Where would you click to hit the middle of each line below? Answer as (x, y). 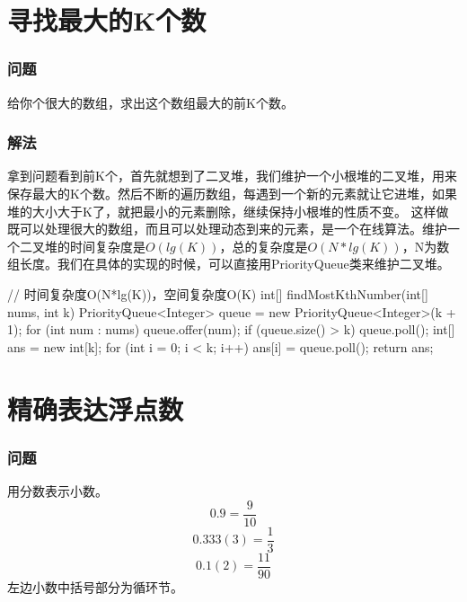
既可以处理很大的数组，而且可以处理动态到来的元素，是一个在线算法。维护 (227, 229)
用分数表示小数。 (57, 490)
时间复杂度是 (107, 246)
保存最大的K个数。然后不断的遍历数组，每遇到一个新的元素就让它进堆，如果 (232, 193)
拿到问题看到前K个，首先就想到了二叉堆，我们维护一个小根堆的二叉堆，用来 (232, 176)
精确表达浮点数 (96, 408)
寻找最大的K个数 (107, 20)
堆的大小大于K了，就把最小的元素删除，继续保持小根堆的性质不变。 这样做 (228, 211)
